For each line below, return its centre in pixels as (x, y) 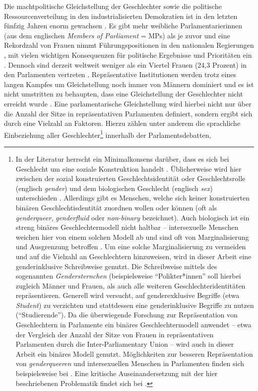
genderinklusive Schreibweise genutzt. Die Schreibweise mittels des (116, 266)
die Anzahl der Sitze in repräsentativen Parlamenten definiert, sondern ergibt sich (128, 113)
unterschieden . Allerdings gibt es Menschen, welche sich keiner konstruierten (132, 198)
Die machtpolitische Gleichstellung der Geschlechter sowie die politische (113, 6)
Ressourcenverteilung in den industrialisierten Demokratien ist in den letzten (121, 16)
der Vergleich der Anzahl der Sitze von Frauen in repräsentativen (115, 334)
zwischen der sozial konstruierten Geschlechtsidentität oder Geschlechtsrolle (130, 178)
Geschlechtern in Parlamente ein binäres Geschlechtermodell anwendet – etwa (133, 325)
